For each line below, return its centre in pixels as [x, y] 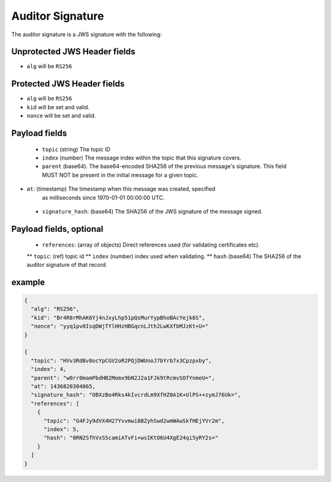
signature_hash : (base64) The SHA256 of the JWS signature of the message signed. [152, 211]
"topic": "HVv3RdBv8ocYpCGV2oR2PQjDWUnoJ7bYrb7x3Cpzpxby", [121, 361]
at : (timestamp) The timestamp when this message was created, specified [121, 189]
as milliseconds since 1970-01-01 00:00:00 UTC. [103, 197]
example [28, 282]
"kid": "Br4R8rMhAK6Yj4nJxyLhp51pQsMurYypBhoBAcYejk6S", [118, 318]
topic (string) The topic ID [76, 149]
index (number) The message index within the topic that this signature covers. [142, 158]
